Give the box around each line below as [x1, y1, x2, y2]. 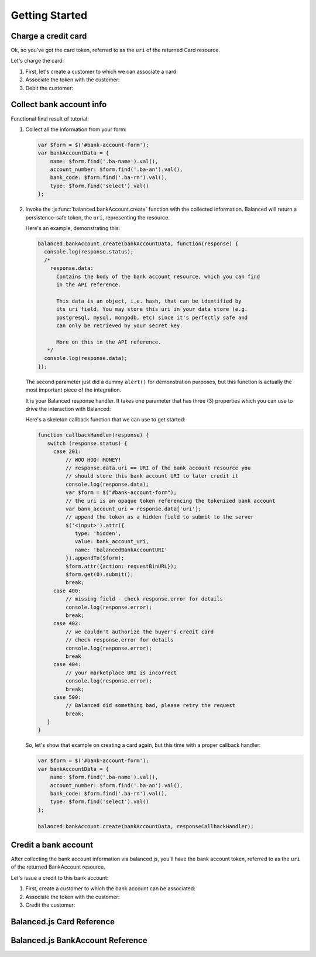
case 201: [53, 448, 81, 455]
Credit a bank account [11, 840, 94, 850]
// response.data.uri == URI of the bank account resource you [65, 464, 251, 471]
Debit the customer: [25, 84, 73, 91]
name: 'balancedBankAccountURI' [74, 546, 168, 553]
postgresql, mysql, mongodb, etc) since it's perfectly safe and [56, 314, 248, 321]
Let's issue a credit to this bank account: [11, 874, 109, 881]
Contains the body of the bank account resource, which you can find [56, 273, 260, 280]
